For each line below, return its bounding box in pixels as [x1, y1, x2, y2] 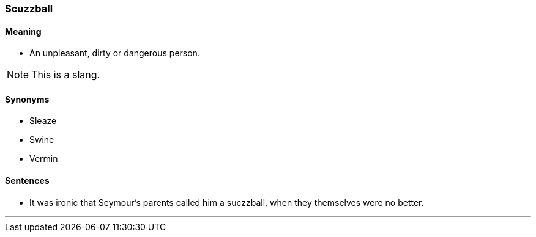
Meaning [5, 26, 42, 37]
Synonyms [5, 93, 50, 104]
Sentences [5, 175, 50, 186]
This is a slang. [31, 68, 100, 81]
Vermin [29, 153, 58, 164]
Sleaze [29, 115, 57, 126]
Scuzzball [5, 2, 53, 15]
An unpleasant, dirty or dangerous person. [29, 48, 200, 59]
